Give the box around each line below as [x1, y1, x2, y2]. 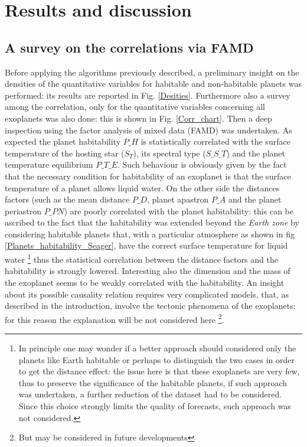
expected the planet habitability [5, 135, 121, 148]
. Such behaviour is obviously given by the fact [117, 158, 287, 171]
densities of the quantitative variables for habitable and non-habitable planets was [5, 77, 302, 90]
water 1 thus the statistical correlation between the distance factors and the [5, 252, 278, 265]
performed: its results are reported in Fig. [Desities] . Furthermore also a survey [5, 89, 290, 101]
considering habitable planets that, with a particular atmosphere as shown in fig [5, 227, 295, 240]
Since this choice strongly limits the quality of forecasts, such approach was [18, 399, 291, 412]
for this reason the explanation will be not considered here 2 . [5, 311, 224, 325]
